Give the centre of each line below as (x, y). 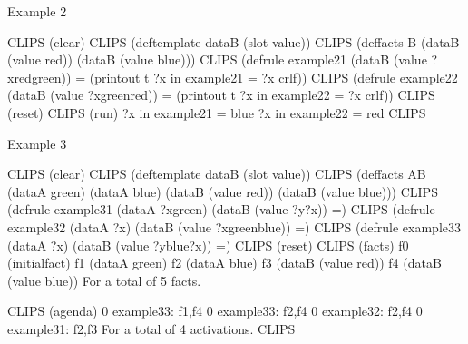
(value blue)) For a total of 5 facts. (104, 280)
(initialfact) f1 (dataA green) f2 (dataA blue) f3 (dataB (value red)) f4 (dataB (224, 263)
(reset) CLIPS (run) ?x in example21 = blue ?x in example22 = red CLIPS (217, 112)
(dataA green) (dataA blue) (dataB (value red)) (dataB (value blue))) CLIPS (223, 191)
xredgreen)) (39, 77)
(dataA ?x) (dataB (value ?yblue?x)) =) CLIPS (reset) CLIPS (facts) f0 (208, 245)
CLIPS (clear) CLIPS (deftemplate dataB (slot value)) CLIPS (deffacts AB (217, 174)
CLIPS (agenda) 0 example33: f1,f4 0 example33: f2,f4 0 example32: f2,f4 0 (215, 311)
